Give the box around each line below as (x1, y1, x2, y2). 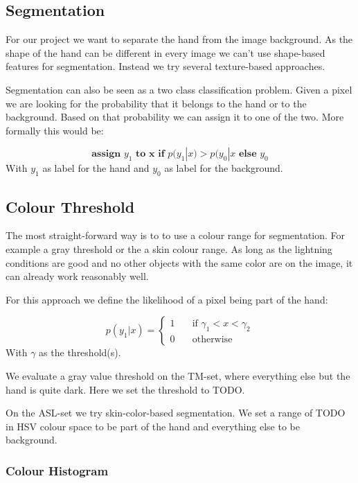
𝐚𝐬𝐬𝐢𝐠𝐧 (91, 149, 121, 159)
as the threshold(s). (39, 345, 121, 360)
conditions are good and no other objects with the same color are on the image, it (6, 255, 353, 270)
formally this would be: (6, 123, 104, 137)
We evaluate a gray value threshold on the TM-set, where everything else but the (6, 368, 350, 383)
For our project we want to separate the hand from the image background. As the (6, 32, 353, 46)
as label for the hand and (42, 161, 150, 175)
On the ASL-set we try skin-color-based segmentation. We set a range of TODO (6, 405, 346, 420)
